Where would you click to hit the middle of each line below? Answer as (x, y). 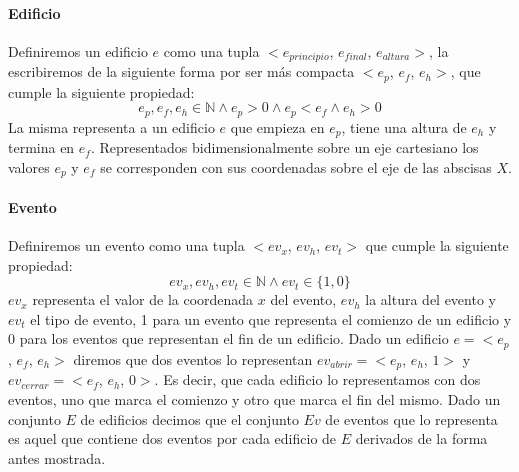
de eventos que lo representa (411, 418)
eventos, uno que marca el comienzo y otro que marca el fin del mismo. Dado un (254, 398)
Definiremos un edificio (78, 50)
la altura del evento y (430, 299)
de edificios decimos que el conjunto (189, 418)
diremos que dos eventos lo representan (193, 358)
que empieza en (277, 126)
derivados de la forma (421, 438)
